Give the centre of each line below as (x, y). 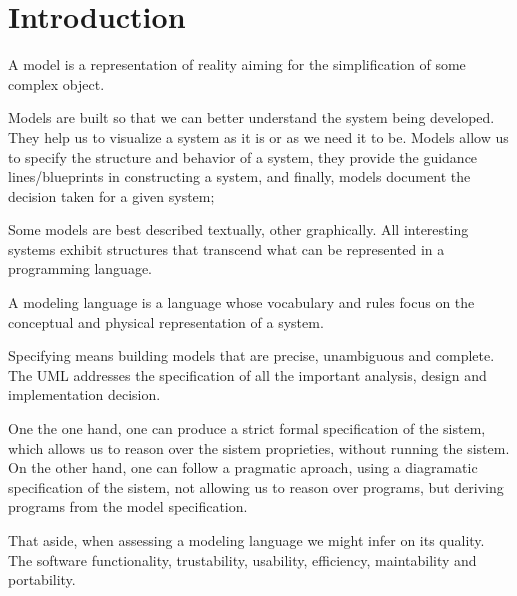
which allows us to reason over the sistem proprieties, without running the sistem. (259, 447)
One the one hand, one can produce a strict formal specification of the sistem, (247, 428)
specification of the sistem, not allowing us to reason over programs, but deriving (256, 486)
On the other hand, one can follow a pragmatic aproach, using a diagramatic (243, 467)
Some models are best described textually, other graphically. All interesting (238, 229)
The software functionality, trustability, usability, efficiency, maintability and (242, 559)
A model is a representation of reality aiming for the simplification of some (237, 64)
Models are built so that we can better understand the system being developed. (251, 117)
